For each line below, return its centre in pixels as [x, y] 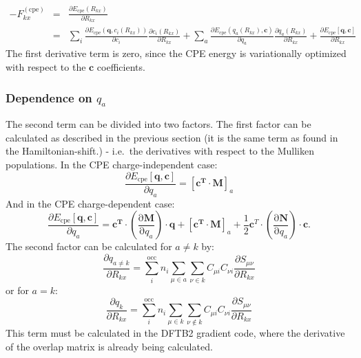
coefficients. [121, 67]
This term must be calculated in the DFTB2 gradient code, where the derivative [175, 333]
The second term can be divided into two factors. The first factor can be [158, 124]
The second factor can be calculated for [89, 246]
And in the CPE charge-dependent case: [90, 203]
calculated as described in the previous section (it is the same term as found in [172, 137]
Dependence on [49, 97]
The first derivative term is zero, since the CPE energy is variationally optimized [176, 53]
